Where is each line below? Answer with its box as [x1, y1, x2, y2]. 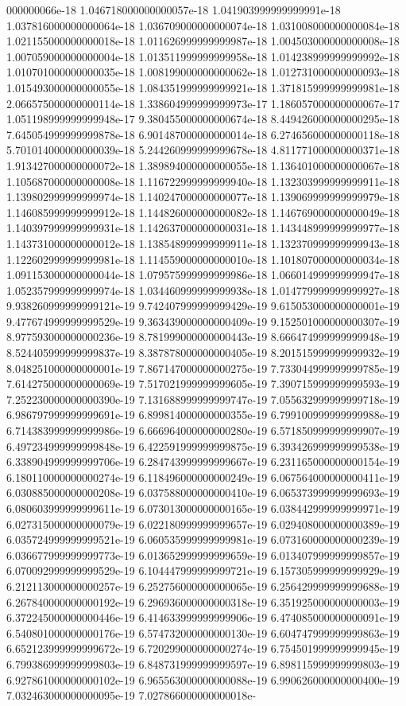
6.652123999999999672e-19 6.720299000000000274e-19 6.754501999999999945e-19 [6, 640, 400, 657]
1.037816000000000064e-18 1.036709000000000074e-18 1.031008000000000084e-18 [6, 17, 400, 33]
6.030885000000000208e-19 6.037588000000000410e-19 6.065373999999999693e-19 [6, 484, 400, 501]
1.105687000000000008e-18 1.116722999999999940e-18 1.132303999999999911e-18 [6, 173, 400, 189]
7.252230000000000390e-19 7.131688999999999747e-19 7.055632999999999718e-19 [6, 390, 400, 407]
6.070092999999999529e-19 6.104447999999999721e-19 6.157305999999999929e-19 [6, 562, 400, 579]
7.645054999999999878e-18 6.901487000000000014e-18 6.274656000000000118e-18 [6, 126, 400, 142]
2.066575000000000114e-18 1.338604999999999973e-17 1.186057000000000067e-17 [6, 95, 400, 111]
